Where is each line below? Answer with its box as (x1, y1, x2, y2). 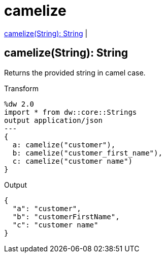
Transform (4, 84, 39, 93)
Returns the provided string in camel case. (4, 68, 146, 77)
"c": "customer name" (12, 220, 98, 229)
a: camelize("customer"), (12, 140, 116, 149)
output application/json (4, 116, 103, 124)
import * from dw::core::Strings (4, 108, 137, 116)
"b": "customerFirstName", (12, 212, 120, 221)
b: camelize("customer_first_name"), (12, 148, 162, 157)
